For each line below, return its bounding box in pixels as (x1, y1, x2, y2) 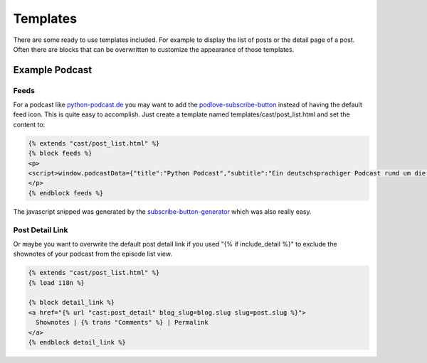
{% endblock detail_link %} (28, 338, 126, 347)
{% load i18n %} (28, 278, 85, 287)
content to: (13, 120, 46, 129)
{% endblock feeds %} (28, 189, 104, 197)
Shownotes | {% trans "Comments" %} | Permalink (36, 318, 209, 327)
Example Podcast (13, 64, 93, 76)
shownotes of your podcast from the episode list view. (13, 249, 172, 259)
